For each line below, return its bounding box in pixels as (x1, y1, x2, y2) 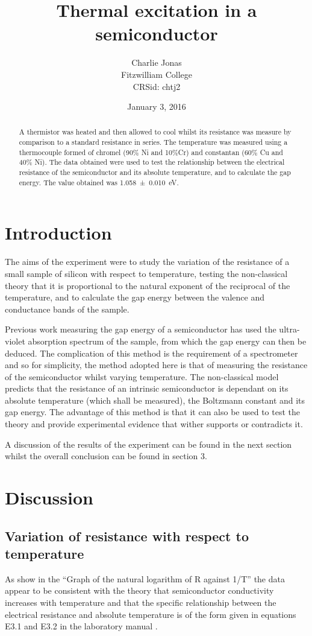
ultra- (279, 323, 300, 335)
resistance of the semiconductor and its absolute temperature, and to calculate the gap (19, 167, 291, 177)
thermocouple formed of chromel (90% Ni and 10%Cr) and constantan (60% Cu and (19, 147, 283, 157)
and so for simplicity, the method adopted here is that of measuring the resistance (5, 358, 308, 371)
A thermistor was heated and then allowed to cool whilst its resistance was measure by (19, 127, 292, 137)
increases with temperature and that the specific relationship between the (5, 596, 276, 609)
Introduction (5, 220, 112, 245)
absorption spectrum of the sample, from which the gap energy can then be (28, 334, 307, 347)
